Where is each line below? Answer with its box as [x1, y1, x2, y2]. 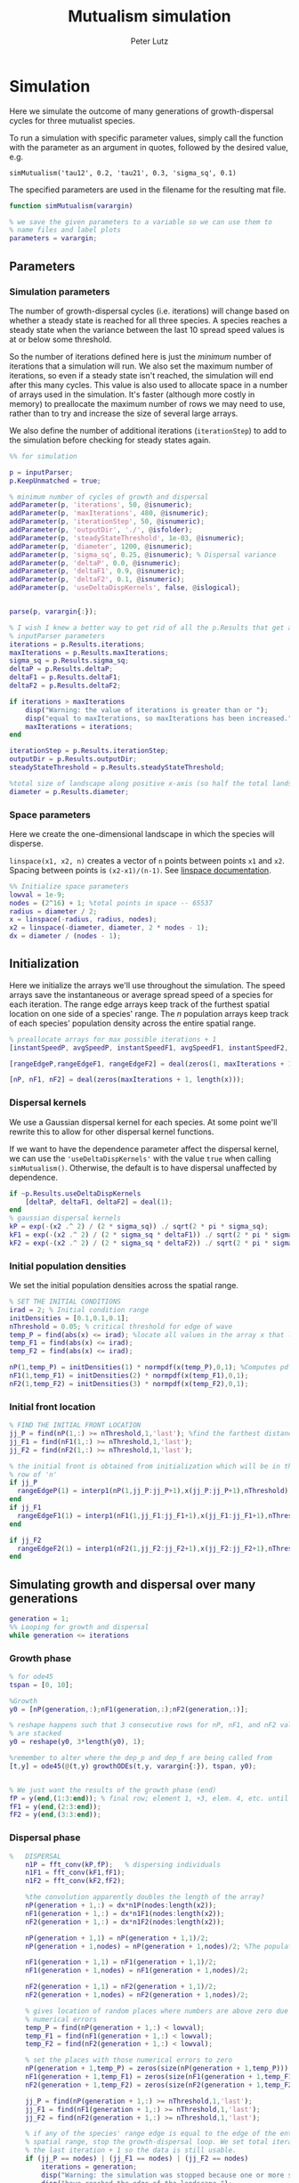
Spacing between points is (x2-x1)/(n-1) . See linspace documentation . [9, 864, 271, 875]
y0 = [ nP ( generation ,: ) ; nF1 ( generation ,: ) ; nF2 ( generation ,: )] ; [9, 1705, 249, 1714]
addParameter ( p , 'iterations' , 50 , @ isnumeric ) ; [9, 500, 193, 509]
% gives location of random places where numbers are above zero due [25, 2006, 289, 2016]
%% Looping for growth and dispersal [9, 1622, 149, 1631]
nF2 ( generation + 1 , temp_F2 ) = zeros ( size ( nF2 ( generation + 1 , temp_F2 [25, 2081, 293, 2090]
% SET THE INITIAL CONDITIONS [9, 1297, 122, 1306]
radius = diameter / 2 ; [9, 906, 98, 916]
